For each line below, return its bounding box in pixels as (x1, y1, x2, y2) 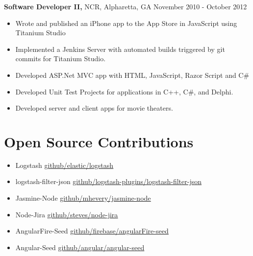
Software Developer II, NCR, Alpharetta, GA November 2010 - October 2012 (4, 1, 247, 11)
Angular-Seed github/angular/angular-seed (15, 242, 145, 252)
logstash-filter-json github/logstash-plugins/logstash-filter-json (15, 176, 202, 186)
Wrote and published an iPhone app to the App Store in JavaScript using (15, 18, 237, 28)
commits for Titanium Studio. (15, 53, 106, 64)
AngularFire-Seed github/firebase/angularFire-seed (15, 226, 169, 236)
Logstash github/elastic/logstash (15, 160, 114, 170)
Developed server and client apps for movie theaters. (15, 103, 173, 113)
